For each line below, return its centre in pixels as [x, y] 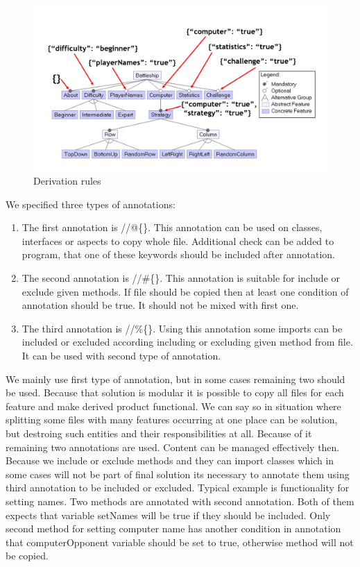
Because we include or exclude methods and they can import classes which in [170, 460]
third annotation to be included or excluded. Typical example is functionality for [178, 488]
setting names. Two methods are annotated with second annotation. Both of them [180, 501]
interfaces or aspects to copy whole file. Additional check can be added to [178, 240]
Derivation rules [67, 181]
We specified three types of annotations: [91, 204]
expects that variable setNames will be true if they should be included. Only [168, 515]
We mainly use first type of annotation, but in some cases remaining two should [175, 379]
